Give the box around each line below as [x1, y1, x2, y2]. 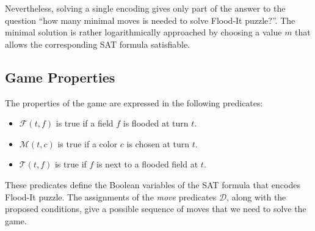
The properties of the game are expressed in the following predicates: [5, 96, 263, 109]
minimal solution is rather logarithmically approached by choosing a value [5, 26, 282, 38]
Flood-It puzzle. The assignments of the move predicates [5, 190, 217, 203]
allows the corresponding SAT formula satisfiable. [5, 37, 190, 50]
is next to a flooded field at [96, 158, 198, 170]
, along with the [226, 190, 286, 203]
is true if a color [57, 137, 118, 150]
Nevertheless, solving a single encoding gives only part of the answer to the [5, 2, 286, 14]
